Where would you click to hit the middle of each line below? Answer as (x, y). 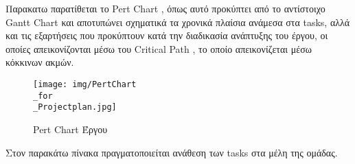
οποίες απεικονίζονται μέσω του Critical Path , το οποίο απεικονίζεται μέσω (159, 48)
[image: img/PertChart (85, 84)
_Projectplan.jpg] (75, 107)
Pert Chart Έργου (70, 129)
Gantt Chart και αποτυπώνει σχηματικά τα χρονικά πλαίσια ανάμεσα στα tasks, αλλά (178, 22)
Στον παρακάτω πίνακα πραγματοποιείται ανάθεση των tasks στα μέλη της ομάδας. (172, 152)
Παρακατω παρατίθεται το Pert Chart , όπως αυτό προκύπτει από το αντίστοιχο (165, 8)
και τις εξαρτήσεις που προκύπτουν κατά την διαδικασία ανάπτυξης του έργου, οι (167, 35)
